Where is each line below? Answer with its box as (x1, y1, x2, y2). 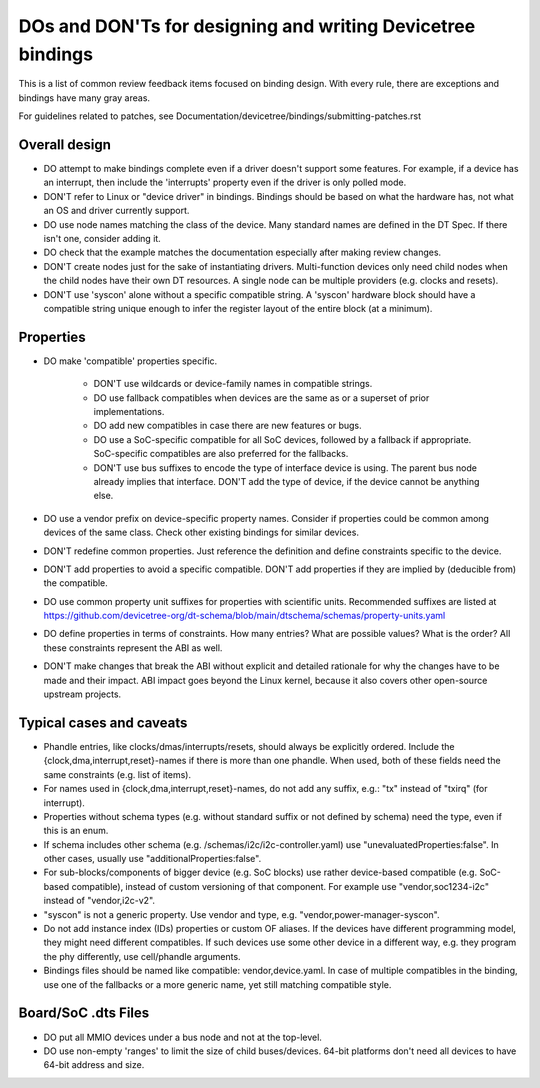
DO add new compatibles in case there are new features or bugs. (93, 420, 362, 432)
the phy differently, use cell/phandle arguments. (43, 950, 241, 962)
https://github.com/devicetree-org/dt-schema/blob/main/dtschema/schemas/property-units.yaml (43, 610, 446, 622)
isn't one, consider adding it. (43, 232, 162, 244)
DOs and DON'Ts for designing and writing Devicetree (18, 15, 476, 37)
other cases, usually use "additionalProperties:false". (43, 853, 262, 865)
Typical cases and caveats (18, 714, 188, 731)
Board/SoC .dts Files (18, 1005, 150, 1022)
